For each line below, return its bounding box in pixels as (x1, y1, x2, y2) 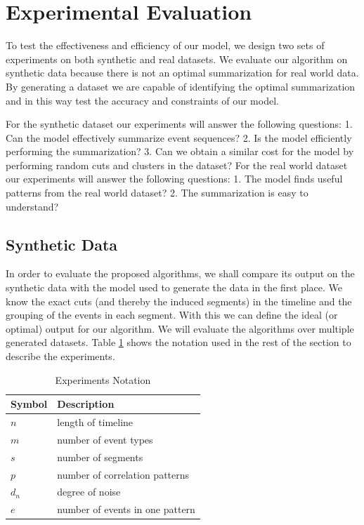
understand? (6, 199, 59, 213)
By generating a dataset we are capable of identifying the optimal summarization (6, 79, 356, 93)
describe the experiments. (6, 349, 115, 364)
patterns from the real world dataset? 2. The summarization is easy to (6, 185, 308, 200)
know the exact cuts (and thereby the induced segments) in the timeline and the (6, 293, 352, 308)
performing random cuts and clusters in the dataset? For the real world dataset (6, 157, 348, 172)
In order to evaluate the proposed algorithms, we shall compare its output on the (6, 266, 355, 281)
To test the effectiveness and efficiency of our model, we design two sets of (6, 38, 325, 53)
